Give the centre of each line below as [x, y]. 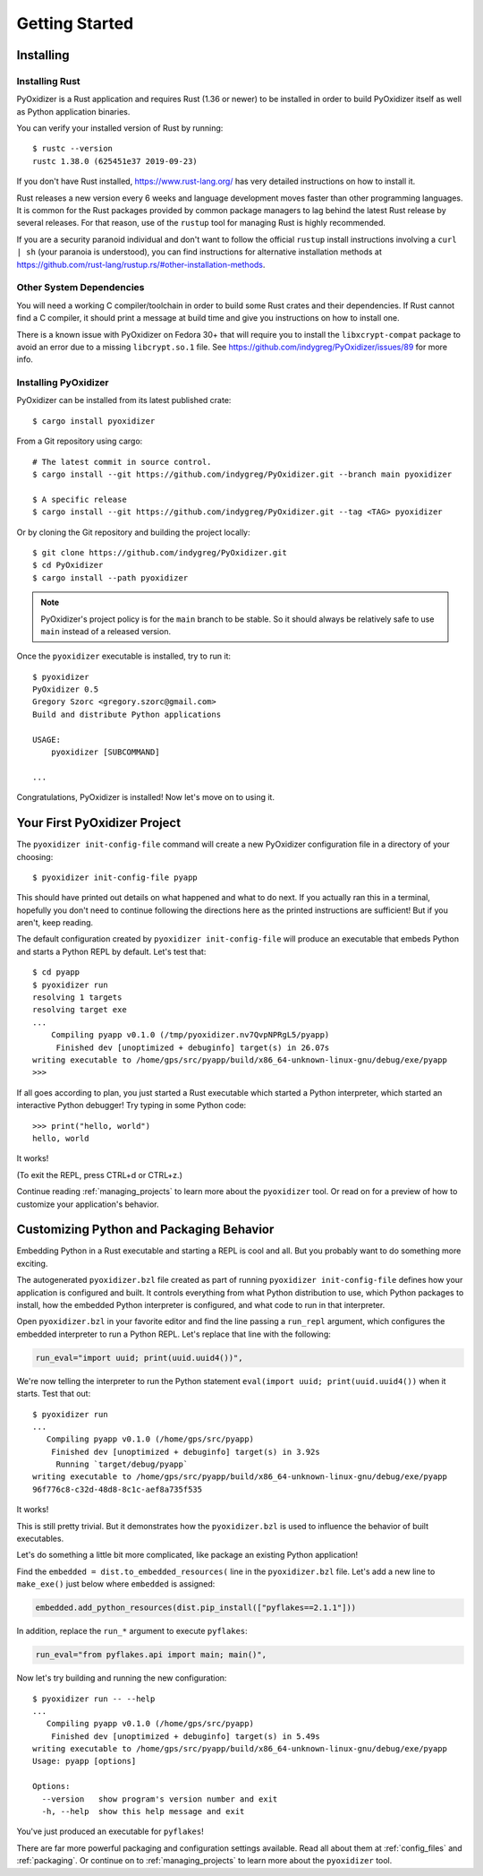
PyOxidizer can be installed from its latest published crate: [124, 400]
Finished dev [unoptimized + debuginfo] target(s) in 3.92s [186, 1452]
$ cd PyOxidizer [68, 565]
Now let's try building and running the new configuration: [122, 1678]
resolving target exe [80, 1010]
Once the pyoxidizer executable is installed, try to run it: [124, 656]
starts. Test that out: [54, 1394]
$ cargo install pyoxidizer [94, 421]
